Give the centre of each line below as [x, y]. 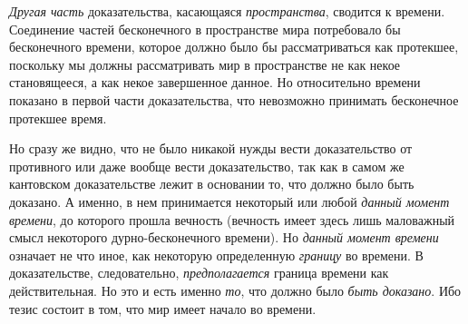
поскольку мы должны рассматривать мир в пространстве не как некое [205, 64]
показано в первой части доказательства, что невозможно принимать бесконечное [234, 99]
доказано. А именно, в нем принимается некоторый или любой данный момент [229, 201]
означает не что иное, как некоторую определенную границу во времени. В [216, 255]
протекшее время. [58, 118]
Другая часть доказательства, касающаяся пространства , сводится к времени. [227, 11]
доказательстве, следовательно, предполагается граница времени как [199, 273]
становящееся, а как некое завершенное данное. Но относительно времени [215, 82]
